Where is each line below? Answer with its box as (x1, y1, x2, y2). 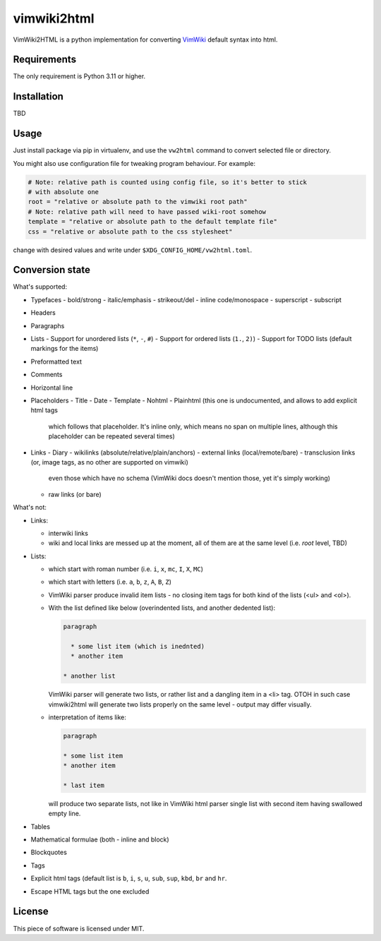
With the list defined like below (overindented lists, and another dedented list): (48, 604, 275, 612)
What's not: (13, 503, 47, 512)
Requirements (13, 54, 77, 66)
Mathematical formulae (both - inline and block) (30, 835, 169, 844)
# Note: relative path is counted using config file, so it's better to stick (28, 178, 307, 186)
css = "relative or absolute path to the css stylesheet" (28, 227, 233, 236)
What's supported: (13, 282, 67, 291)
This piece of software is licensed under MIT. (13, 924, 145, 933)
